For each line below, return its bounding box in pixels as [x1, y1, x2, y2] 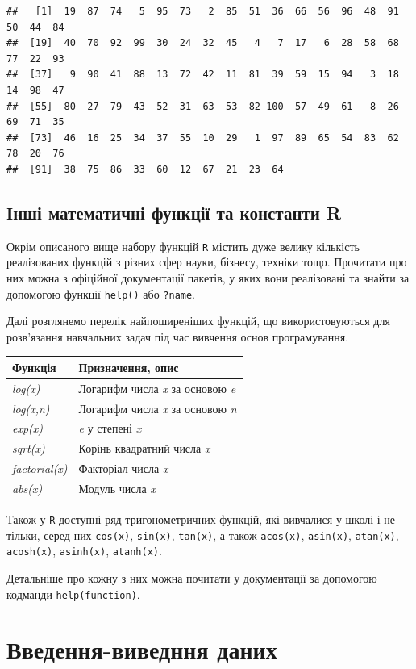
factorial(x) [12, 460, 68, 477]
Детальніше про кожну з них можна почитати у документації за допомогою [6, 570, 377, 587]
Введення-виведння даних [6, 633, 277, 666]
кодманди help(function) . [6, 585, 140, 602]
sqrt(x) [12, 440, 45, 457]
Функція [12, 358, 56, 375]
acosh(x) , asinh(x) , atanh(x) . [6, 542, 162, 559]
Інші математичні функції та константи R [6, 199, 342, 224]
